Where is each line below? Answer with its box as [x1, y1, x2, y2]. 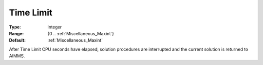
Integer [47, 24, 62, 30]
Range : [9, 30, 24, 36]
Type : [9, 24, 21, 30]
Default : [9, 38, 26, 43]
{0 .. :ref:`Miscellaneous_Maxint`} [47, 30, 114, 36]
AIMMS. [9, 53, 25, 59]
